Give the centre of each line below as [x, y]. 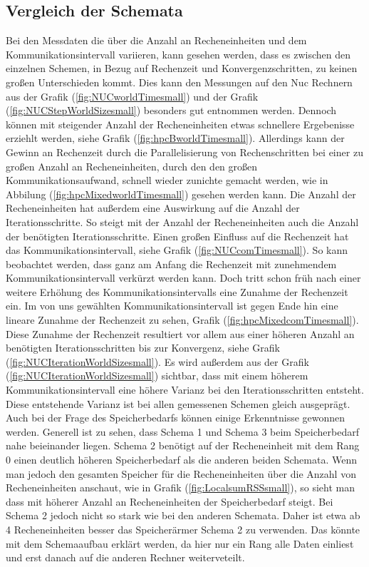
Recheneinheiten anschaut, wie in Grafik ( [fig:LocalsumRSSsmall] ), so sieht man [180, 487]
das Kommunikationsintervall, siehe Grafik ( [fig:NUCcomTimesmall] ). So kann [177, 250]
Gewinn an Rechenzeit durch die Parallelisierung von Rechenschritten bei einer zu [184, 152]
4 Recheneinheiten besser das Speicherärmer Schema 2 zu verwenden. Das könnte [183, 529]
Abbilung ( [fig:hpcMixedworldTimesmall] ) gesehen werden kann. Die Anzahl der [181, 194]
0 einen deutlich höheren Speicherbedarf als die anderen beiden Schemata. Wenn [181, 460]
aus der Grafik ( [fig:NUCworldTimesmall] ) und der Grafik [132, 96]
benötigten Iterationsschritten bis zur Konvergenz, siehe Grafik [143, 348]
